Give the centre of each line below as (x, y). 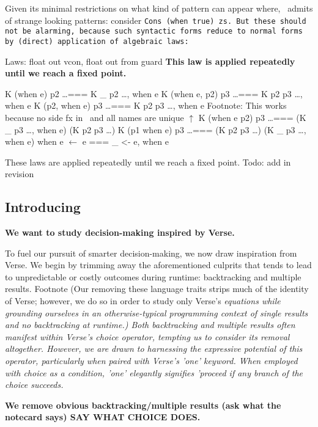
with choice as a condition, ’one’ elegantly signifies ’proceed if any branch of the (154, 372)
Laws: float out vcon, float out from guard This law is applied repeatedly (150, 61)
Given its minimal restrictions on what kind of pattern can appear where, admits (159, 8)
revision (20, 174)
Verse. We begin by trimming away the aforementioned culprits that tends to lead (158, 265)
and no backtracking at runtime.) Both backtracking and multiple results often (150, 325)
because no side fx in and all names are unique (94, 117)
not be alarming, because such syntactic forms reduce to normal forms (154, 31)
